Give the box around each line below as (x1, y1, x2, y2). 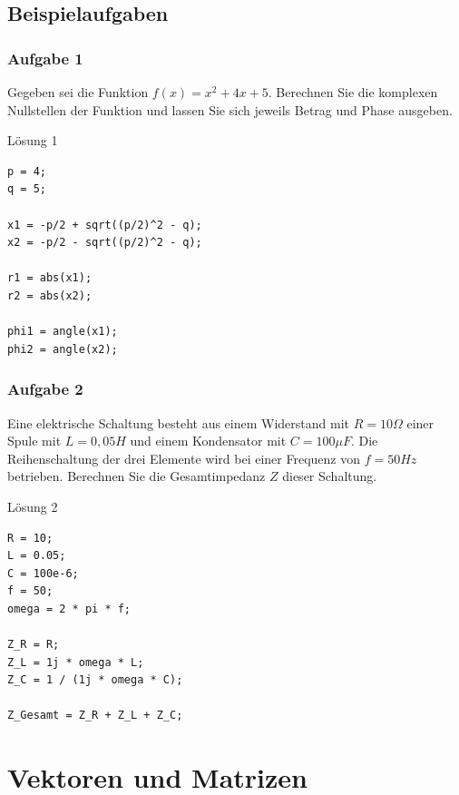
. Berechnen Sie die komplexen (268, 83, 438, 101)
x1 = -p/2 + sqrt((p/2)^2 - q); (7, 218, 202, 231)
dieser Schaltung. (282, 466, 377, 486)
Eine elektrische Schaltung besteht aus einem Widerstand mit (7, 413, 350, 432)
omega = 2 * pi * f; (7, 602, 132, 615)
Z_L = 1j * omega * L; (7, 655, 144, 669)
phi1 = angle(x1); (7, 325, 118, 339)
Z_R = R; (7, 638, 60, 652)
